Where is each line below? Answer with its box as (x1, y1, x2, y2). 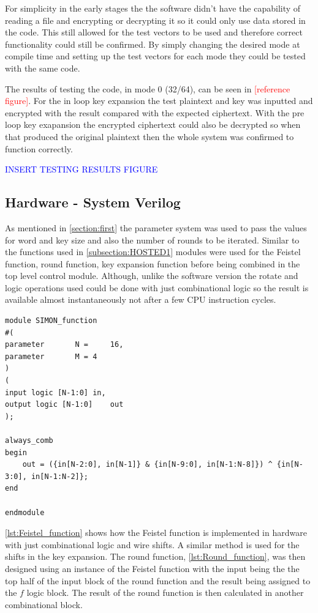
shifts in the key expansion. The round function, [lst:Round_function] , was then (5, 550, 306, 563)
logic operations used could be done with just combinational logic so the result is (5, 281, 309, 294)
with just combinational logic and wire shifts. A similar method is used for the (5, 538, 300, 551)
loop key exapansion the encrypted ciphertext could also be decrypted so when (5, 118, 301, 131)
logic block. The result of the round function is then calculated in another (26, 586, 304, 599)
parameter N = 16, (5, 340, 124, 349)
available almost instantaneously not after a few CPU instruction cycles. (5, 293, 276, 306)
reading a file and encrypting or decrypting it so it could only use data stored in (5, 13, 306, 26)
